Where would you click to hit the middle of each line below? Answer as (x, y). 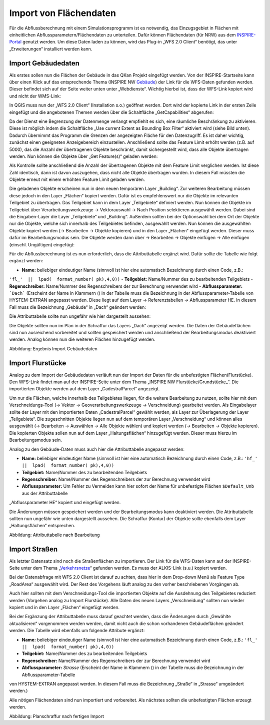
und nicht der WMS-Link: (35, 96)
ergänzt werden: (26, 261)
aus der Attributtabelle (45, 493)
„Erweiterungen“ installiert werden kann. (51, 49)
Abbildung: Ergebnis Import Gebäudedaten (53, 349)
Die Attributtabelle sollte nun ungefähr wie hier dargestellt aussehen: (80, 316)
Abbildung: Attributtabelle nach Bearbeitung (54, 535)
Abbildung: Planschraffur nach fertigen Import (57, 716)
